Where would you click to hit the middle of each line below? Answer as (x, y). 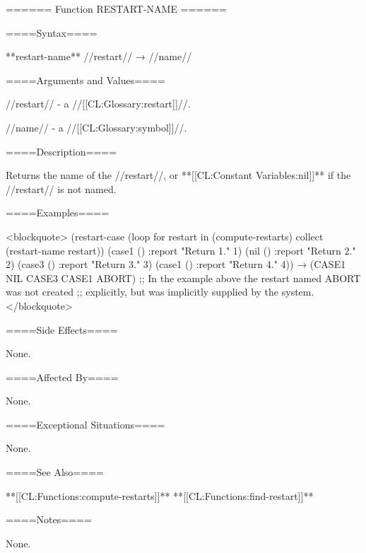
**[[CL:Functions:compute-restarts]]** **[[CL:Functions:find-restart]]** (160, 495)
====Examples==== (58, 213)
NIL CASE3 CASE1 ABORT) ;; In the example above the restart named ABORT (183, 278)
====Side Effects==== (62, 329)
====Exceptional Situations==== (85, 424)
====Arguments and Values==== (85, 80)
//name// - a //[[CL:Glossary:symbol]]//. (96, 127)
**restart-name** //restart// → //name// (99, 56)
